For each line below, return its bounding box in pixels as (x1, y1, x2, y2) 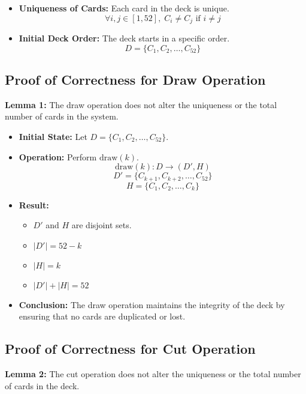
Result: (19, 198, 49, 211)
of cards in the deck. (5, 379, 80, 392)
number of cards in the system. (5, 110, 119, 123)
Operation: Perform (19, 150, 97, 163)
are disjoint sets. (71, 219, 132, 231)
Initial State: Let (19, 130, 87, 143)
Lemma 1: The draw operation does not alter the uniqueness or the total (5, 98, 277, 111)
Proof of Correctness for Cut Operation (5, 339, 256, 358)
